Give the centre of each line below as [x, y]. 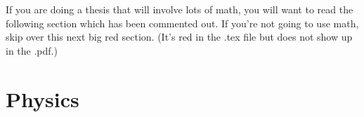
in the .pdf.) [32, 50]
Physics [43, 98]
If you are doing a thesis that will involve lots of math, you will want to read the [180, 9]
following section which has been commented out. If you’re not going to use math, [182, 23]
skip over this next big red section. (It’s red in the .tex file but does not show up [179, 37]
